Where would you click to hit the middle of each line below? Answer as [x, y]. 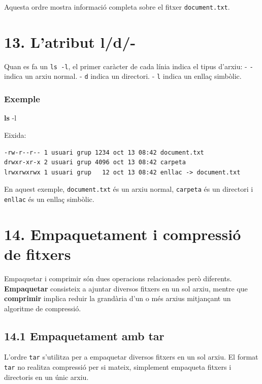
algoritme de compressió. [43, 308]
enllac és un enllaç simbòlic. [49, 199]
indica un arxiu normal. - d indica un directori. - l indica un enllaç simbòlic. [123, 76]
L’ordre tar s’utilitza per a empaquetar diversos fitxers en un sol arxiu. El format [131, 357]
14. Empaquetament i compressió [123, 234]
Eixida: [15, 135]
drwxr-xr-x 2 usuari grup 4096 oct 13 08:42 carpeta [95, 163]
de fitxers [38, 254]
